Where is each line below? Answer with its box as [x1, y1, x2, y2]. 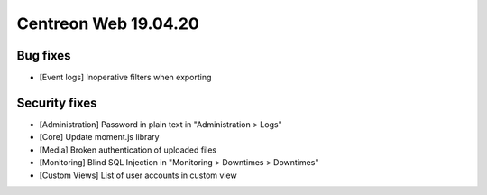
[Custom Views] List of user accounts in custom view [39, 170, 238, 181]
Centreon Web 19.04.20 [16, 14, 200, 33]
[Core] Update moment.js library [39, 132, 160, 143]
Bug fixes [16, 48, 71, 63]
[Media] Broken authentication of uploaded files [39, 144, 216, 155]
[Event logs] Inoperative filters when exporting [39, 72, 212, 83]
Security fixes [16, 95, 98, 110]
